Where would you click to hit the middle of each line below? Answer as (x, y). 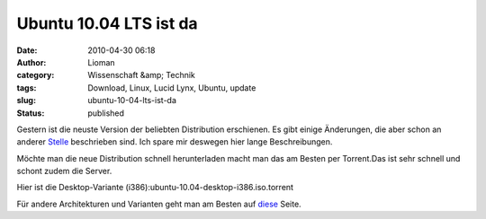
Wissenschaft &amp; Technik (141, 75)
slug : (26, 101)
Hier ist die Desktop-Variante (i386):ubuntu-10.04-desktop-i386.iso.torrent (155, 188)
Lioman (102, 62)
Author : (31, 62)
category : (36, 75)
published (106, 113)
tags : (27, 88)
